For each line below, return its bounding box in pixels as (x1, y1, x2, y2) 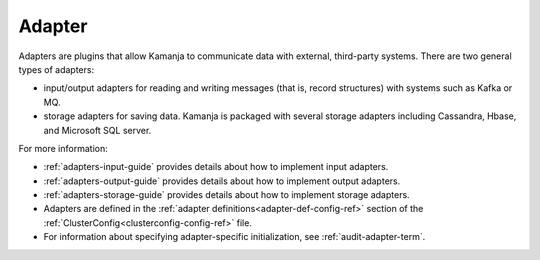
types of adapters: (18, 63, 95, 75)
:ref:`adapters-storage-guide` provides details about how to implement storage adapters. (43, 189, 410, 201)
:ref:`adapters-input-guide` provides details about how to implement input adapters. (43, 161, 389, 173)
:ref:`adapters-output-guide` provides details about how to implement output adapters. (43, 175, 401, 187)
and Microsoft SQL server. (43, 124, 152, 136)
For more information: (18, 142, 109, 154)
